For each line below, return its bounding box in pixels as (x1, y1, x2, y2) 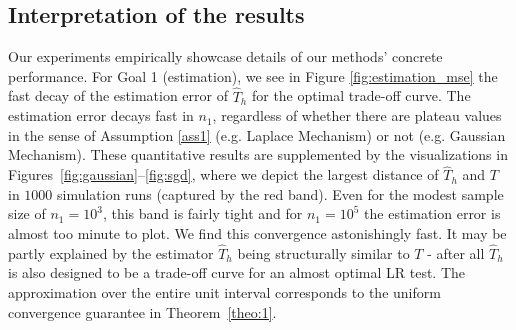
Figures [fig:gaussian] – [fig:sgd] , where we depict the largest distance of (8, 164, 439, 185)
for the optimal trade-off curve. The (251, 85, 471, 106)
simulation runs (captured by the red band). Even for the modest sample (57, 183, 504, 204)
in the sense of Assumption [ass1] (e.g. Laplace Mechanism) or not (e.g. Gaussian (8, 124, 506, 145)
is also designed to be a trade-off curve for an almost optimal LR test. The (8, 262, 466, 283)
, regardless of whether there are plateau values (212, 105, 502, 126)
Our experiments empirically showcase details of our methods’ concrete (8, 46, 443, 67)
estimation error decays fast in (8, 105, 194, 126)
